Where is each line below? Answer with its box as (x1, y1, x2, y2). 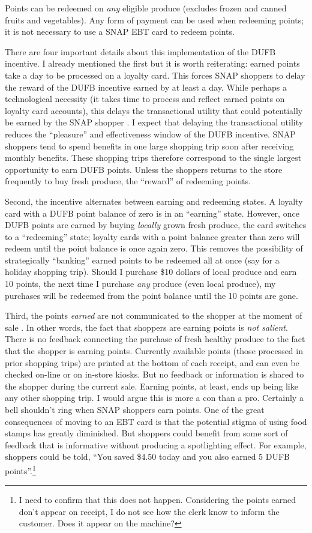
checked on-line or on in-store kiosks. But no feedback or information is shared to (5, 368, 304, 381)
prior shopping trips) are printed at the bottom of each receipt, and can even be (5, 356, 299, 369)
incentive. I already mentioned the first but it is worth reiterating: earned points (5, 57, 300, 70)
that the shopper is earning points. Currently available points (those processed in (5, 345, 303, 357)
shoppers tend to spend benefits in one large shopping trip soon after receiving (5, 139, 294, 152)
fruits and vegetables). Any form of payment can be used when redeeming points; (5, 13, 304, 26)
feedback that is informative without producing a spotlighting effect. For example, (5, 438, 307, 451)
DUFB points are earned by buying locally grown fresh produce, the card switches (5, 218, 307, 231)
